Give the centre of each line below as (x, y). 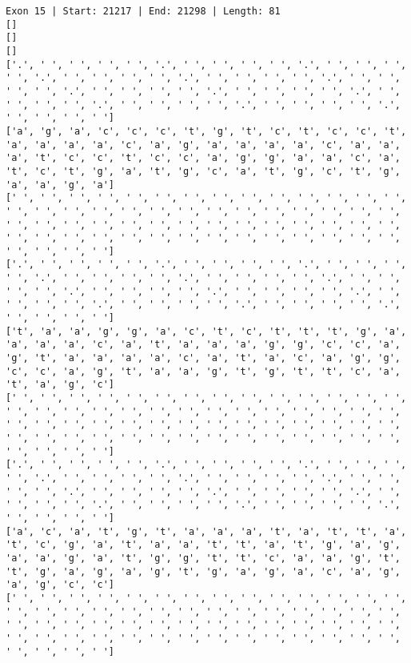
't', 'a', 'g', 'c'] (60, 385)
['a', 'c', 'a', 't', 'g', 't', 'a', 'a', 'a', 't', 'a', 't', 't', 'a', (206, 531)
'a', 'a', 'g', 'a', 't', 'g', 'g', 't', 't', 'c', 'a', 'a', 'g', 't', (203, 558)
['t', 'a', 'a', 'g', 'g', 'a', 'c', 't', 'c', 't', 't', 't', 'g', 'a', (206, 331)
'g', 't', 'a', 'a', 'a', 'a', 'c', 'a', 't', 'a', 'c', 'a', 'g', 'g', (203, 358)
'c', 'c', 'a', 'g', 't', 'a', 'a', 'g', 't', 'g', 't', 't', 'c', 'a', (203, 371)
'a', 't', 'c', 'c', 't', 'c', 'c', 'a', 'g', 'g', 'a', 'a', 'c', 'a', (203, 158)
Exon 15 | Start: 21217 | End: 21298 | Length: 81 (143, 11)
